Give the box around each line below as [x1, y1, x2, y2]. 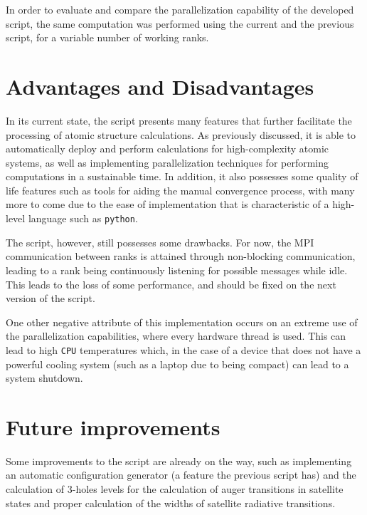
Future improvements [6, 412, 220, 441]
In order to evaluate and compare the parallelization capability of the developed [6, 2, 354, 16]
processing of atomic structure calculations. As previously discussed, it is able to [6, 127, 356, 142]
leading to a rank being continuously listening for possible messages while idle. [6, 262, 348, 277]
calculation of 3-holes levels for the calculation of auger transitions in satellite [6, 482, 344, 496]
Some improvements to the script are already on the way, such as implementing [6, 453, 352, 468]
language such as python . [28, 211, 138, 226]
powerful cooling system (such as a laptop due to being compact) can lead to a [6, 356, 349, 371]
